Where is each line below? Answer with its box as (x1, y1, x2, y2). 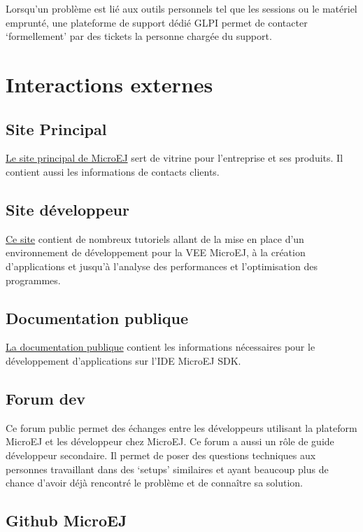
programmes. (6, 272, 61, 287)
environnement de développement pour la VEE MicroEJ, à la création (6, 245, 306, 260)
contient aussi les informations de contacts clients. (6, 164, 220, 178)
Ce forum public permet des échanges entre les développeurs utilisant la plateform (6, 420, 357, 435)
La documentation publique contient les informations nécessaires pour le (6, 339, 315, 354)
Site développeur (6, 198, 129, 220)
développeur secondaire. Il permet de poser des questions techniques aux (6, 447, 316, 462)
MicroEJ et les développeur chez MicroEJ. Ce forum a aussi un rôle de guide (6, 434, 334, 449)
